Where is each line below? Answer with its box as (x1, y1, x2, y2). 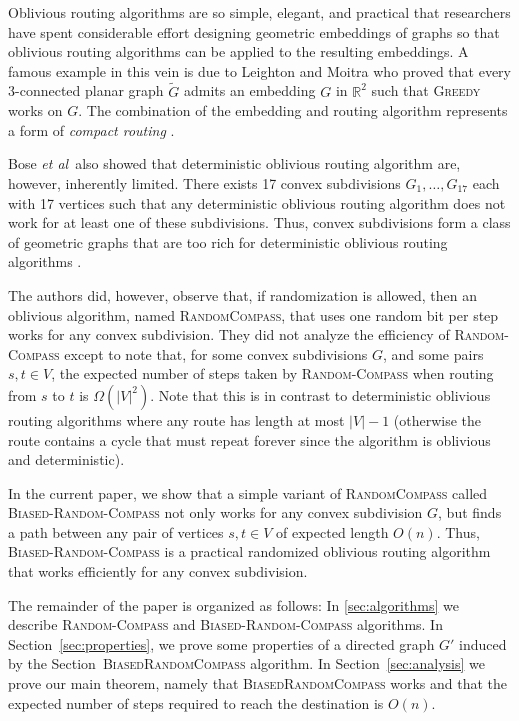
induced (459, 633, 507, 654)
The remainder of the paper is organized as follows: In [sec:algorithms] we (8, 594, 459, 615)
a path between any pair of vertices (8, 521, 224, 542)
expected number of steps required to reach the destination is (8, 692, 384, 713)
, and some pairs (382, 343, 484, 364)
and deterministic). (8, 449, 125, 470)
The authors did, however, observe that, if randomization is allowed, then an (8, 284, 478, 305)
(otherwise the (393, 409, 482, 430)
